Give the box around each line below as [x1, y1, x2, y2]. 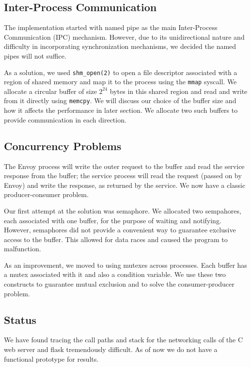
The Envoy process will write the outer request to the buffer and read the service [4, 161, 245, 171]
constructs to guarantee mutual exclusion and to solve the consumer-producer [4, 279, 235, 289]
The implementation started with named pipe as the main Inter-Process [4, 22, 218, 32]
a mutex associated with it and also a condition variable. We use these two [4, 269, 226, 279]
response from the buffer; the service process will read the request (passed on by [4, 170, 242, 181]
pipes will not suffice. [4, 50, 66, 61]
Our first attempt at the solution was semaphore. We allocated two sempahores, [4, 205, 241, 215]
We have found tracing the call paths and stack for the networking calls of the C [4, 335, 243, 345]
